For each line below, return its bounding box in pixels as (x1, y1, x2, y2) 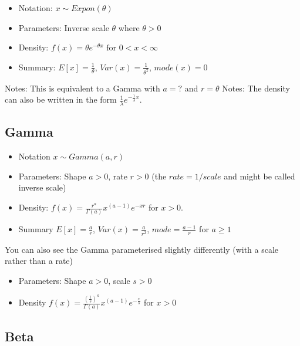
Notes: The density (222, 82, 290, 94)
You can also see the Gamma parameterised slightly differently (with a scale (5, 243, 279, 255)
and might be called (224, 169, 295, 182)
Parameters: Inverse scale (18, 21, 109, 33)
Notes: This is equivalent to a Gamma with (5, 82, 160, 94)
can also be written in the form (5, 93, 117, 106)
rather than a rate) (5, 255, 73, 267)
